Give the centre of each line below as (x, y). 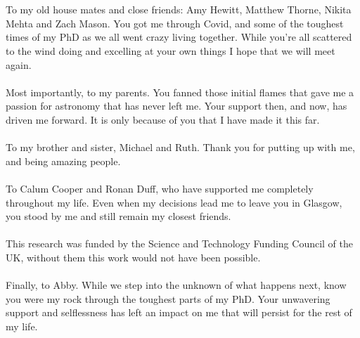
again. (19, 64)
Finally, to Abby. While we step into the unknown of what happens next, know (176, 285)
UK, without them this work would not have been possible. (133, 257)
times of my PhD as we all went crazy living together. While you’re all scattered (179, 37)
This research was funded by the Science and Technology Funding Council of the (180, 243)
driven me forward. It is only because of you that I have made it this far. (163, 119)
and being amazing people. (63, 161)
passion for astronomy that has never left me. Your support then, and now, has (176, 106)
